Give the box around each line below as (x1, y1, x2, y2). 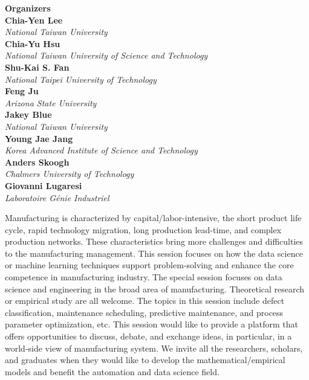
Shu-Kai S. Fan (5, 60, 70, 73)
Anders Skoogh (5, 155, 70, 168)
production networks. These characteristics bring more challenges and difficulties (5, 235, 304, 248)
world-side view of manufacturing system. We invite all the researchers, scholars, (5, 341, 303, 354)
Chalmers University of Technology (5, 167, 134, 180)
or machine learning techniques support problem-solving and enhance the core (5, 259, 294, 271)
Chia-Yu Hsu (5, 37, 60, 50)
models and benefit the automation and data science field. (5, 365, 220, 378)
